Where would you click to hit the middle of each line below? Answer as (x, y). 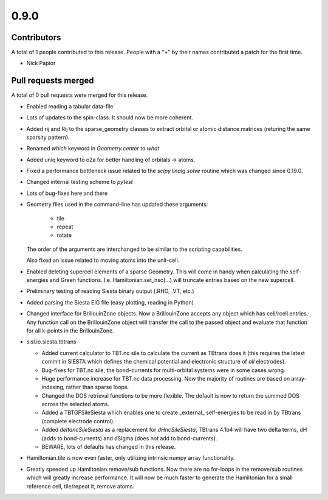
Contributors (36, 37)
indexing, (53, 387)
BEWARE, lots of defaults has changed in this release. (109, 447)
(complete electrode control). (78, 421)
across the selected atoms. (75, 404)
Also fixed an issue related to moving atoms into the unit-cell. (103, 260)
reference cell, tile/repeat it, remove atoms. (80, 486)
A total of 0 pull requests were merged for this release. (80, 95)
